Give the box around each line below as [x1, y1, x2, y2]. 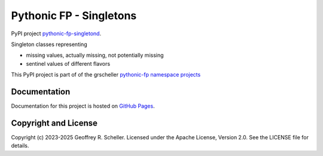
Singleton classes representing [11, 41, 87, 48]
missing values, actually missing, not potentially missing [26, 51, 164, 59]
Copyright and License [11, 118, 98, 128]
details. [11, 142, 29, 149]
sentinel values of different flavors [26, 60, 111, 67]
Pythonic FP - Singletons [11, 9, 137, 22]
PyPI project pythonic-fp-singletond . [11, 30, 102, 37]
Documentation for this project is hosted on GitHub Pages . [11, 102, 155, 110]
